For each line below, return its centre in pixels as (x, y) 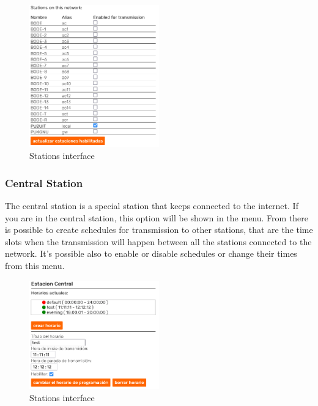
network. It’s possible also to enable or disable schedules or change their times (151, 253)
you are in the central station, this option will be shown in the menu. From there (157, 217)
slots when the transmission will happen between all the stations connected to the (158, 241)
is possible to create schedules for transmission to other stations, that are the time (159, 230)
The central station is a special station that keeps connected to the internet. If (152, 206)
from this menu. (35, 265)
